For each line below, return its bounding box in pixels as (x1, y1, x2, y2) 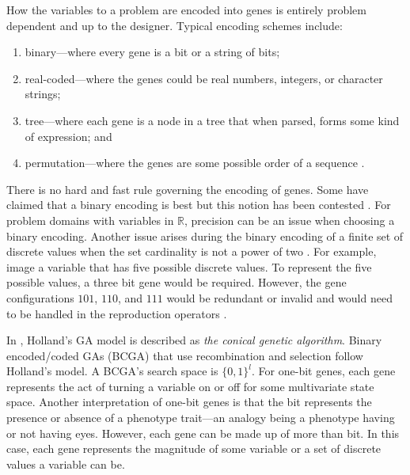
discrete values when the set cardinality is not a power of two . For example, (6, 243, 377, 260)
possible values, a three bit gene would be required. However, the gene (6, 274, 347, 291)
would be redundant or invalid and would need (166, 289, 393, 306)
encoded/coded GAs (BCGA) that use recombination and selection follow (6, 347, 363, 363)
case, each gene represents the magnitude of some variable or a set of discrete (6, 440, 382, 457)
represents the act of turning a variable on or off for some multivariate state (6, 378, 374, 394)
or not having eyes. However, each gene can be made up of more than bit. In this (6, 424, 400, 441)
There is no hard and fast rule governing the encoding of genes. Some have (6, 180, 369, 197)
